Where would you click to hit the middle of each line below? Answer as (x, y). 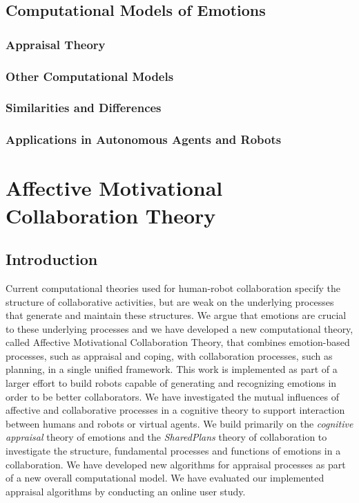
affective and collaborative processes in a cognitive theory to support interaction (175, 410)
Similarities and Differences (84, 108)
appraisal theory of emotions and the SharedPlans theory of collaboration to (166, 437)
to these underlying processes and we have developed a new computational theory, (179, 328)
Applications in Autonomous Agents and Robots (144, 139)
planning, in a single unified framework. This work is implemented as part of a (172, 369)
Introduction (52, 259)
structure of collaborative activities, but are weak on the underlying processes (170, 301)
